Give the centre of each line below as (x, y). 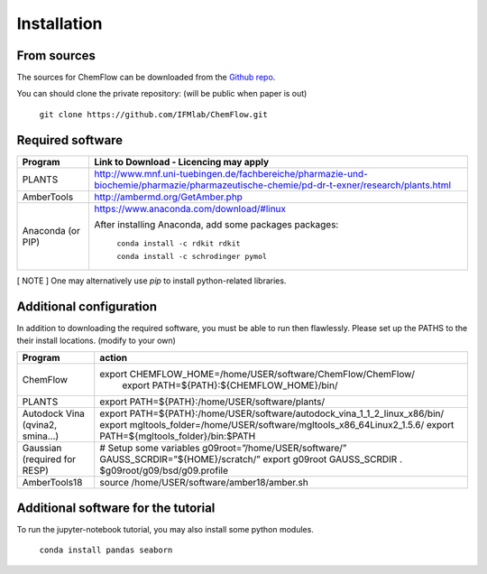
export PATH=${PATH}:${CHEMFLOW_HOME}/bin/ (230, 385)
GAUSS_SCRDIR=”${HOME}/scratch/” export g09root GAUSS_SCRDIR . (251, 459)
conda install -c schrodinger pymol (192, 256)
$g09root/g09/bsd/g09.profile (164, 471)
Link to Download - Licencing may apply (182, 162)
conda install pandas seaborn (106, 550)
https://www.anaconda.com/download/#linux (190, 208)
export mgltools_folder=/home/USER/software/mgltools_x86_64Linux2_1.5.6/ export (277, 425)
